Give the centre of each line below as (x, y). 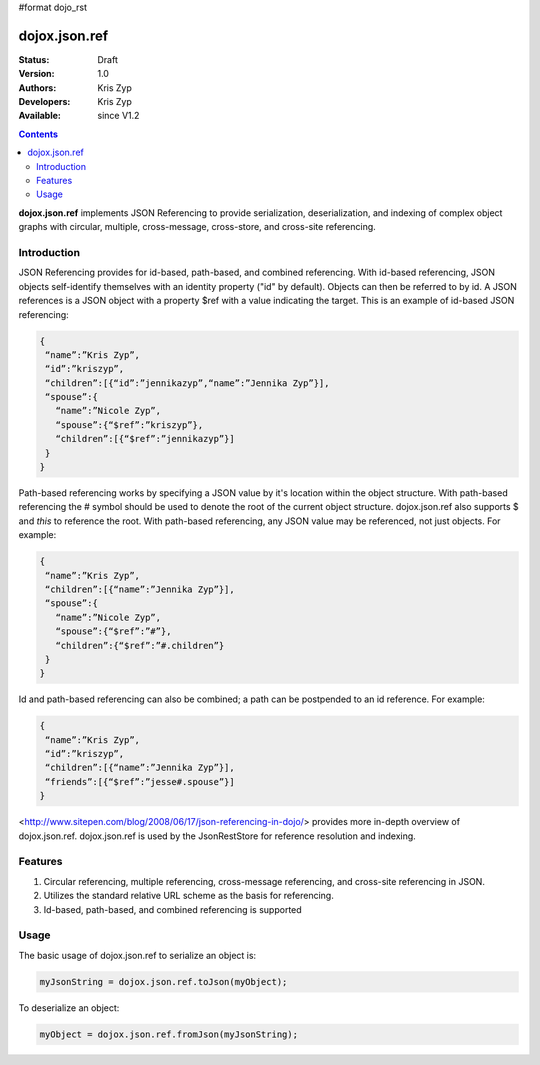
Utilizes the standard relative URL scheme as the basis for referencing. (188, 896)
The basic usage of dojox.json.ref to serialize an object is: (137, 955)
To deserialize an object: (69, 1007)
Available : (40, 116)
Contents (38, 134)
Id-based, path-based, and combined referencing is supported (172, 909)
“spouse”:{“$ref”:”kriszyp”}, (129, 424)
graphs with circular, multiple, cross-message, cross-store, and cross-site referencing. (197, 227)
